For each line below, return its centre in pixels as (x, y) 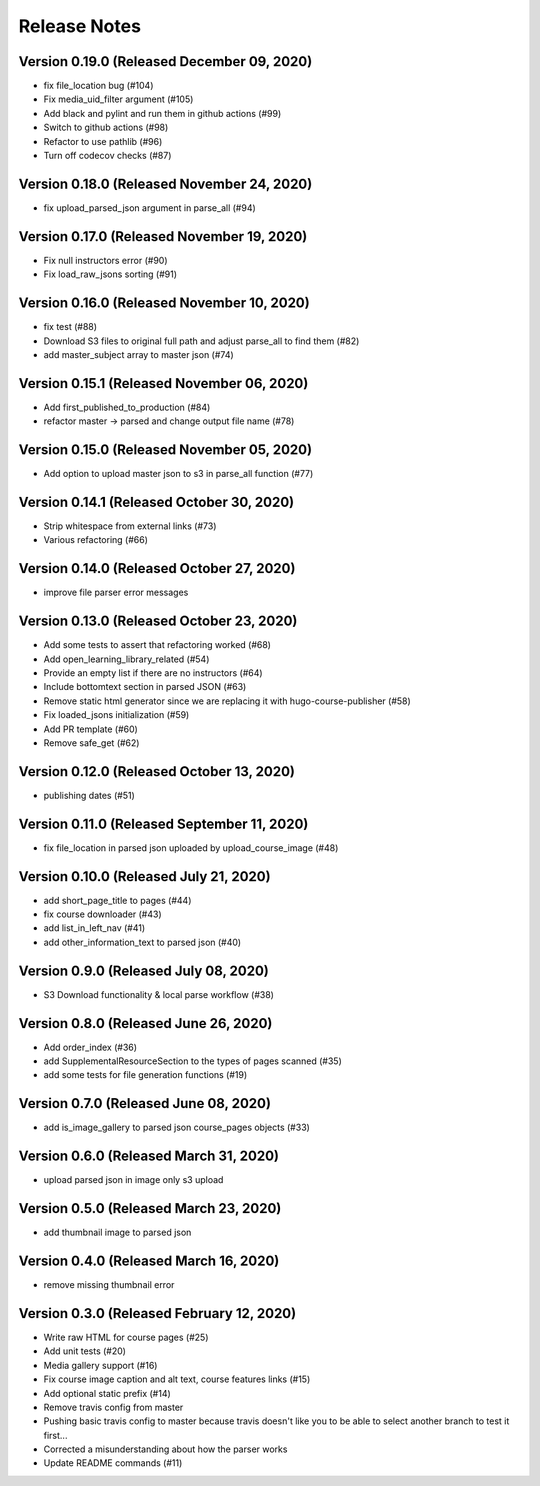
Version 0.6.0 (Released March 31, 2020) (149, 1156)
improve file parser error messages (116, 592)
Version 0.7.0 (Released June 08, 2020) (145, 1103)
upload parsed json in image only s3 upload (133, 1180)
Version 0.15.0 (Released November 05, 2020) (165, 450)
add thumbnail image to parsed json (117, 1232)
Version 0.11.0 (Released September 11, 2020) (163, 823)
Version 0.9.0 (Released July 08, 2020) (144, 970)
